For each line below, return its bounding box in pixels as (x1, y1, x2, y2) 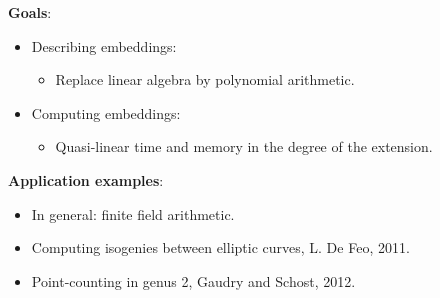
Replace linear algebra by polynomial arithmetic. (55, 69, 355, 90)
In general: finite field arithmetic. (31, 203, 235, 224)
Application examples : (8, 169, 164, 190)
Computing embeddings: (31, 102, 181, 123)
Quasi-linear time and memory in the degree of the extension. (55, 136, 433, 157)
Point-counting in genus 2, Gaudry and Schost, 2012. (31, 270, 356, 291)
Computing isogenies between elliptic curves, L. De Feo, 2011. (31, 237, 410, 258)
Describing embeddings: (31, 35, 177, 56)
